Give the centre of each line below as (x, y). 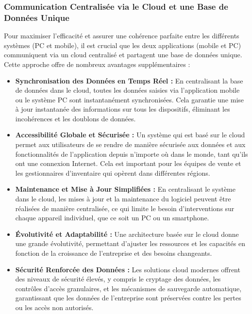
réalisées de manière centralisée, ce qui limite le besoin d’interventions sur (125, 208)
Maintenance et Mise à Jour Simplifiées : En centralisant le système (125, 189)
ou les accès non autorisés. (54, 307)
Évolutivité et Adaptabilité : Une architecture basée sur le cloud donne (127, 234)
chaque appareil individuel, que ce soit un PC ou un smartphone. (112, 218)
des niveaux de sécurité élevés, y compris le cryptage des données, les (118, 279)
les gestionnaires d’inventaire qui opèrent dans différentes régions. (113, 173)
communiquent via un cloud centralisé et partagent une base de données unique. (123, 55)
